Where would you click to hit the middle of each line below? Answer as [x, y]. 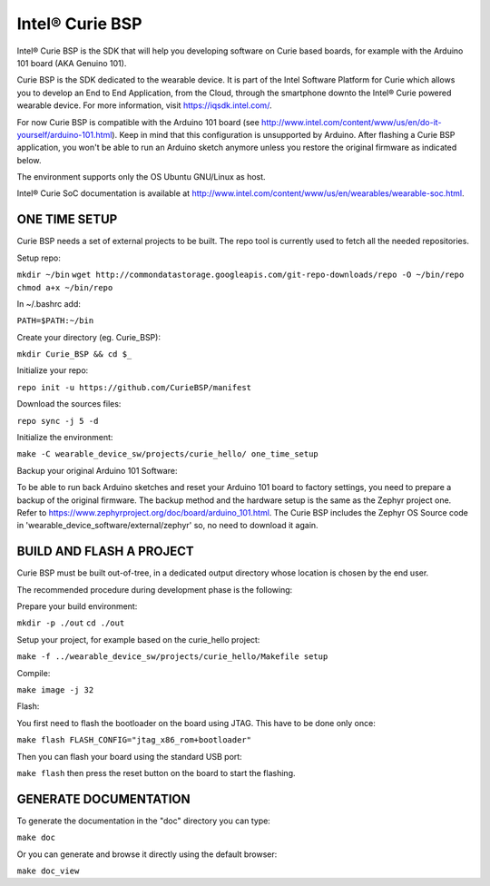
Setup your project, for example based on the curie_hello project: [138, 639]
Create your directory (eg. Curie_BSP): [88, 337]
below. [29, 160]
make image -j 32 [55, 690]
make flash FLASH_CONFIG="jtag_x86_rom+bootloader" [134, 740]
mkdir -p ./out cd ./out [71, 623]
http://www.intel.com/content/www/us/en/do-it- [352, 122]
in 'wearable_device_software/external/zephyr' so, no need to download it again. [167, 526]
